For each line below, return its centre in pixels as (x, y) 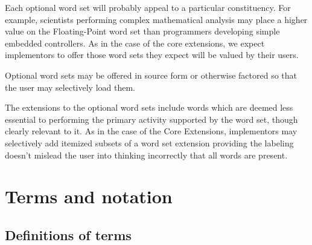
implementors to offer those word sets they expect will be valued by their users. (152, 55)
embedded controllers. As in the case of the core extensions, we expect (135, 43)
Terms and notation (89, 196)
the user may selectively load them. (70, 87)
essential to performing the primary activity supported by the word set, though (151, 119)
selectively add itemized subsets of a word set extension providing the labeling (149, 142)
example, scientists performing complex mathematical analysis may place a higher (156, 19)
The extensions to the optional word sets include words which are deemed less (149, 107)
